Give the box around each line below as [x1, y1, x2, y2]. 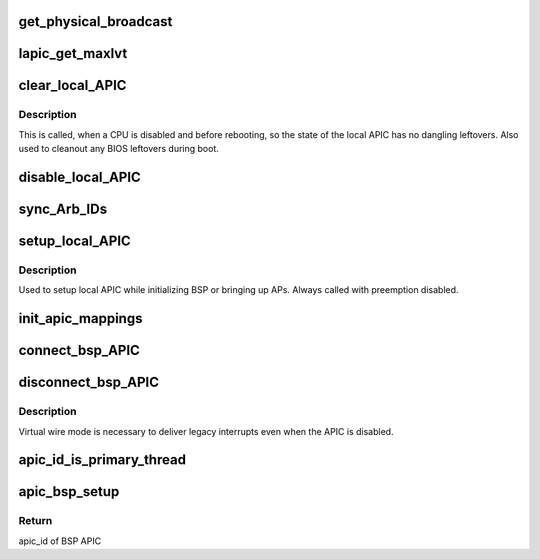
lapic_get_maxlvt [18, 45, 128, 62]
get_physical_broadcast [18, 13, 173, 30]
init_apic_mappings [18, 310, 143, 327]
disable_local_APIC [18, 169, 142, 185]
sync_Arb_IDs [18, 201, 108, 218]
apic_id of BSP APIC [18, 535, 102, 547]
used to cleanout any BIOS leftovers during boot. [18, 143, 219, 155]
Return [18, 514, 53, 528]
